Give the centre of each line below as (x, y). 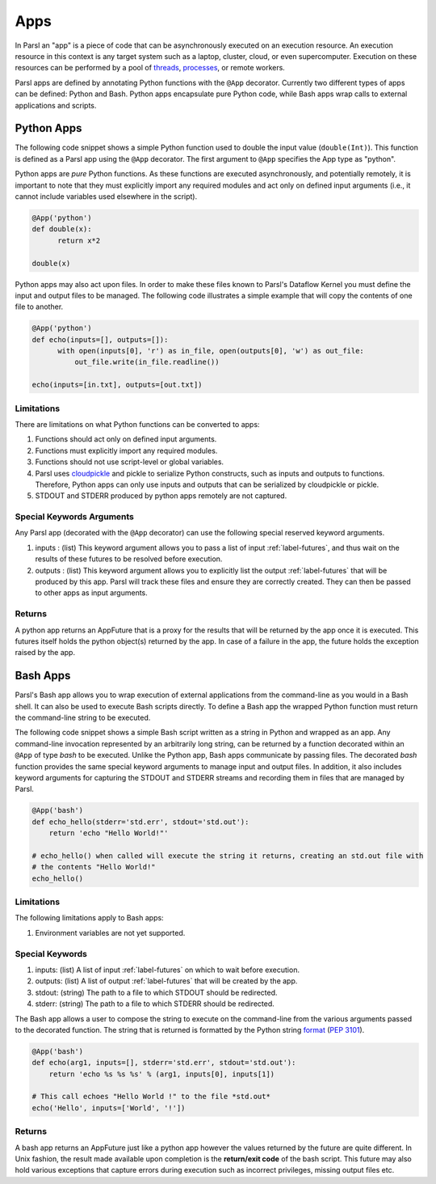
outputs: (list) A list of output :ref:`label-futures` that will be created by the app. (166, 981)
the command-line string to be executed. (83, 717)
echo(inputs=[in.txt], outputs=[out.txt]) (117, 385)
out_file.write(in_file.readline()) (147, 362)
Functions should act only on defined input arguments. (126, 439)
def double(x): (62, 229)
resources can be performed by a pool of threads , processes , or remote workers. (150, 68)
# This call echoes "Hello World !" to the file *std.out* (151, 1097)
